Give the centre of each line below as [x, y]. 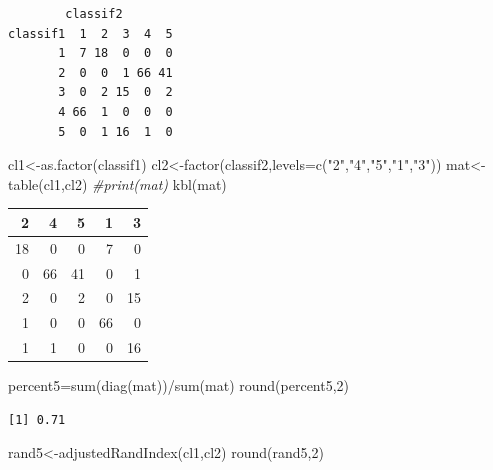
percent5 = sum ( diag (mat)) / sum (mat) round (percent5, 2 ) [179, 385]
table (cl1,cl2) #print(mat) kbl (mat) [117, 183]
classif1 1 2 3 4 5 [90, 33]
